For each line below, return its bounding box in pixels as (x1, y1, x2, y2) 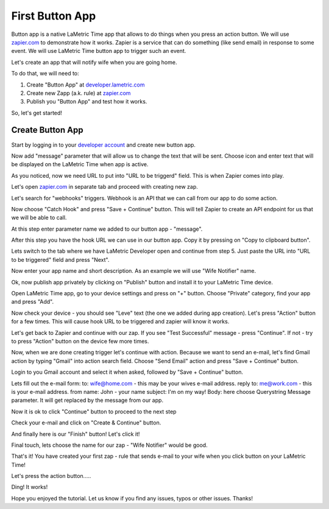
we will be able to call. (11, 214, 67, 222)
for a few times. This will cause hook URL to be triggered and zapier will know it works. (11, 318, 230, 325)
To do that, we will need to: (11, 70, 79, 77)
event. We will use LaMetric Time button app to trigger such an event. (11, 47, 186, 55)
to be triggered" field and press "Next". (11, 256, 110, 263)
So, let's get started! (11, 109, 62, 116)
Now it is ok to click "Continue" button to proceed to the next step (11, 408, 177, 415)
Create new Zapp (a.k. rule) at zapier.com (26, 89, 131, 97)
